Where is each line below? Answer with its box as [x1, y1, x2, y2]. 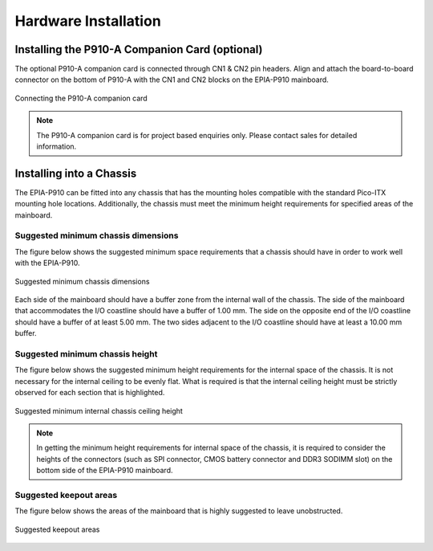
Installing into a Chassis [14, 166, 137, 180]
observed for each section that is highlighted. [14, 388, 165, 398]
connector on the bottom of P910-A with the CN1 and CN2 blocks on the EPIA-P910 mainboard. [14, 75, 329, 84]
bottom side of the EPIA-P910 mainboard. [36, 466, 173, 475]
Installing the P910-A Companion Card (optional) [14, 43, 263, 56]
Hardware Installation [14, 12, 162, 30]
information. [36, 141, 77, 152]
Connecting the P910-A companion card [14, 93, 148, 103]
